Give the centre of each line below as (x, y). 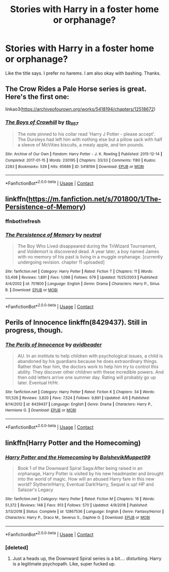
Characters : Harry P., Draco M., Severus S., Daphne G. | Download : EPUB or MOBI (78, 518)
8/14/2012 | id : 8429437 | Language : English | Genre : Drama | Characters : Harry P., (79, 404)
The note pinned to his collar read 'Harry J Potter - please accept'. (86, 134)
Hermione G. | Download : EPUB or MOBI (41, 410)
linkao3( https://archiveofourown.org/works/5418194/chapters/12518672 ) (80, 109)
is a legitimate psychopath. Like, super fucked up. (64, 564)
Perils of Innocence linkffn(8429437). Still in (76, 322)
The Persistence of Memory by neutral (53, 235)
